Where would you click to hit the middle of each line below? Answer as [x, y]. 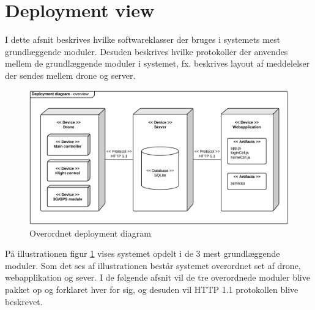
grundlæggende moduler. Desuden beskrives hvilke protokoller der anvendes [146, 51]
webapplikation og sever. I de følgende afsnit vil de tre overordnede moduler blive [157, 277]
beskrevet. [24, 301]
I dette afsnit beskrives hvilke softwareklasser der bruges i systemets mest [143, 39]
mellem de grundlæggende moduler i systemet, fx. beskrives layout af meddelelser [157, 63]
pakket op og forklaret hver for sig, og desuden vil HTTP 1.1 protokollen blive [152, 289]
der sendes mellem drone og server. [70, 75]
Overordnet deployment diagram [90, 233]
